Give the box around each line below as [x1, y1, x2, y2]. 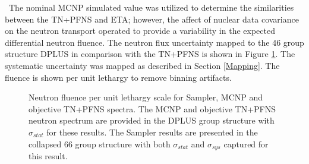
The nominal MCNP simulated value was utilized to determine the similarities [8, 1, 294, 13]
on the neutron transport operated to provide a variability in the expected [5, 24, 275, 37]
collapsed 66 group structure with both [29, 137, 171, 150]
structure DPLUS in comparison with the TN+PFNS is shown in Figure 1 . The [5, 48, 295, 60]
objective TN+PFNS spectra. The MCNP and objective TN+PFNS [29, 102, 276, 115]
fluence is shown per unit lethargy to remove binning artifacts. [5, 71, 232, 83]
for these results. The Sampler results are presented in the [46, 125, 258, 138]
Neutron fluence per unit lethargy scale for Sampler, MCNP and [29, 91, 263, 103]
